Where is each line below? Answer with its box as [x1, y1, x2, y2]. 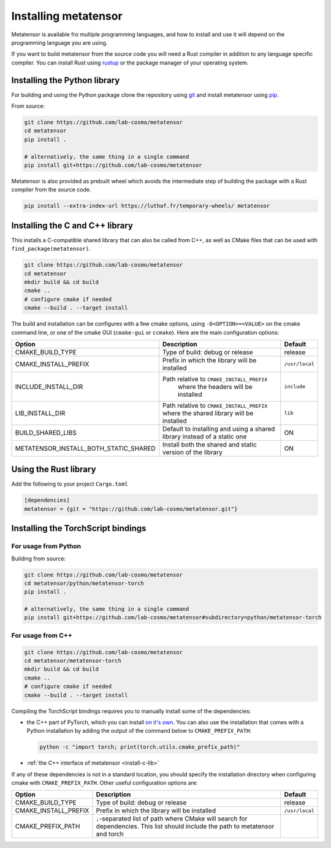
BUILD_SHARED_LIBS [15, 428, 77, 437]
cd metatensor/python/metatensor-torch [24, 579, 144, 587]
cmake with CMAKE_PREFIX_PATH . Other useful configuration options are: [11, 779, 198, 787]
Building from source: [11, 555, 66, 562]
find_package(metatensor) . [11, 245, 91, 253]
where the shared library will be [162, 408, 254, 417]
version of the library [162, 448, 223, 456]
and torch [96, 830, 124, 838]
